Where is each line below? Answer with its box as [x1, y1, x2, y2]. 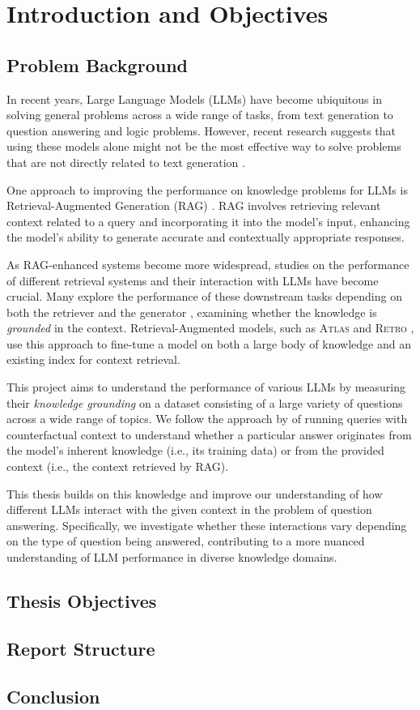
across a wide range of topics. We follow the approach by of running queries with [6, 410, 408, 427]
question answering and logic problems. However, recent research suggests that [6, 122, 396, 139]
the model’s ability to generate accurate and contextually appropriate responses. [6, 229, 405, 246]
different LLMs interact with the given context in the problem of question [6, 501, 372, 518]
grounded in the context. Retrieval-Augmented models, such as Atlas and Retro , [6, 319, 414, 336]
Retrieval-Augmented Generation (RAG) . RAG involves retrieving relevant [6, 197, 381, 214]
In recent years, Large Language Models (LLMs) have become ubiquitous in [6, 90, 382, 107]
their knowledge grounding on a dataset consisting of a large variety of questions [6, 394, 403, 411]
